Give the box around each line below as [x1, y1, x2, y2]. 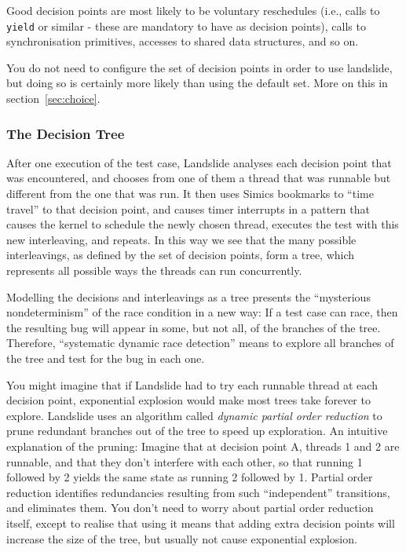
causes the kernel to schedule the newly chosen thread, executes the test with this [6, 216, 399, 232]
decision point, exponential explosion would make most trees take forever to [6, 392, 371, 408]
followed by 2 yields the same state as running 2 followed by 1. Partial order [6, 469, 373, 485]
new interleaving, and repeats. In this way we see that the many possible [6, 231, 357, 247]
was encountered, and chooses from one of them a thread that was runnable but [6, 170, 391, 186]
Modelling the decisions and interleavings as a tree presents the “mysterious [6, 288, 371, 305]
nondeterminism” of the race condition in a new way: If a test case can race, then [6, 304, 398, 320]
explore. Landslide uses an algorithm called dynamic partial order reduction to [6, 407, 382, 423]
